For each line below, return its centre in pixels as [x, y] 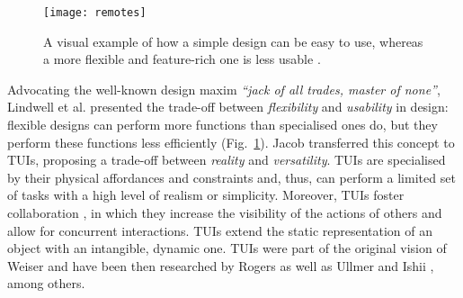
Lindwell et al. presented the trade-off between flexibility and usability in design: [228, 107]
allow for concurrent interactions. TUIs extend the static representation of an [220, 230]
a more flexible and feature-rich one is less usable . [182, 59]
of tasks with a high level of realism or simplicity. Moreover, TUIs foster [206, 195]
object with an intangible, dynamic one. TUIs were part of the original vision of [227, 248]
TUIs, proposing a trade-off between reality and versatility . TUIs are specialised [227, 160]
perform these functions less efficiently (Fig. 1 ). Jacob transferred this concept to [231, 142]
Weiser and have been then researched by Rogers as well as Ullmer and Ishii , [221, 265]
